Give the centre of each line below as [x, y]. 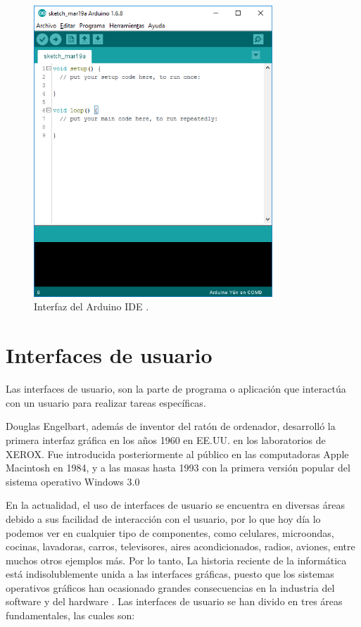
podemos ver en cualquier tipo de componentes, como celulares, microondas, [170, 532]
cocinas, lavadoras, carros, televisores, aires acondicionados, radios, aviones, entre [180, 546]
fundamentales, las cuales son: [70, 615]
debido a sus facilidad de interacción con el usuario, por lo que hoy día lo [163, 518]
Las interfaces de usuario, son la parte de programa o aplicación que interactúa [176, 389]
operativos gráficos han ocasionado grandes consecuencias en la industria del [170, 587]
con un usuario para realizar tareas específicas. [106, 402]
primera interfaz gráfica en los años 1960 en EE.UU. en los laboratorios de [166, 439]
